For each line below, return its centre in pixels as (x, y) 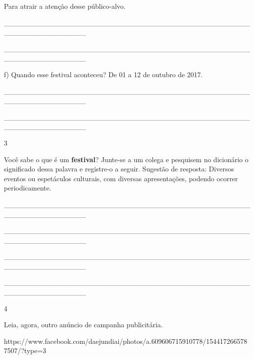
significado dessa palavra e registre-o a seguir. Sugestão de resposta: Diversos (119, 169)
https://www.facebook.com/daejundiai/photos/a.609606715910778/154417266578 (126, 341)
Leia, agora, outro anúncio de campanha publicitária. (84, 325)
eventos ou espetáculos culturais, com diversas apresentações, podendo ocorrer (121, 178)
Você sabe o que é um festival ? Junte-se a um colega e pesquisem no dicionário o (126, 159)
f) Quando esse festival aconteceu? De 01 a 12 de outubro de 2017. (103, 74)
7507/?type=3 (25, 350)
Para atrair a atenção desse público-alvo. (65, 6)
